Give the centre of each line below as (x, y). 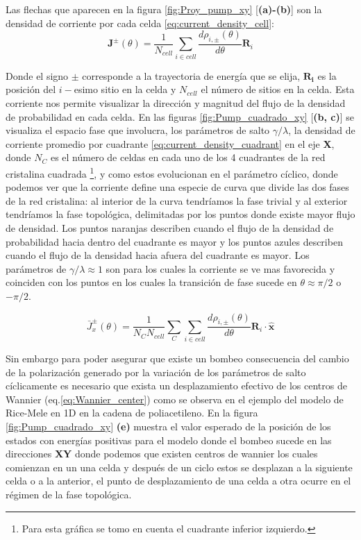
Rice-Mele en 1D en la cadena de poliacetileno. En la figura (132, 413)
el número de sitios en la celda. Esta (278, 89)
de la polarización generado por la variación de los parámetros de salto (156, 372)
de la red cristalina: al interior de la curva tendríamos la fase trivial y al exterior (177, 200)
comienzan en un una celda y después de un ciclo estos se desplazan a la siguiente (179, 467)
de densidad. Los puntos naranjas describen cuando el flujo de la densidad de (170, 227)
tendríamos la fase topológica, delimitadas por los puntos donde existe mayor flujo (180, 214)
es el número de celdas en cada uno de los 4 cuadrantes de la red (188, 157)
